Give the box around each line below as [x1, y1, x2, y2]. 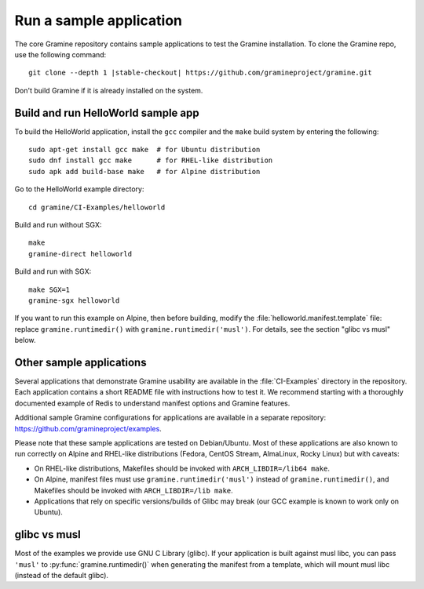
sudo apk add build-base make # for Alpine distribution [28, 167, 261, 176]
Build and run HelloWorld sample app [14, 106, 199, 119]
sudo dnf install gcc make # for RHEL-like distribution [28, 156, 273, 165]
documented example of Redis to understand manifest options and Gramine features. [14, 398, 291, 408]
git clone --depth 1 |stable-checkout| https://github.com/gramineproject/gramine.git [28, 68, 372, 78]
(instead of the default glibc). [14, 570, 109, 580]
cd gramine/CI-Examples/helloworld [28, 202, 166, 212]
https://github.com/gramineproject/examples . [14, 424, 163, 433]
